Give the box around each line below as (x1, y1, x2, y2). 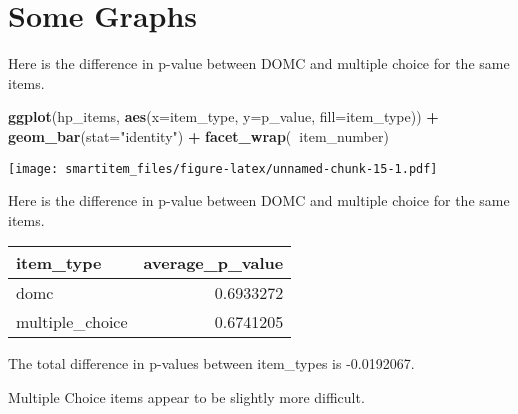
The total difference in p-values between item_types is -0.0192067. (8, 353, 415, 374)
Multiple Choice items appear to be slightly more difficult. (8, 386, 365, 407)
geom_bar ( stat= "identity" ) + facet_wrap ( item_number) (8, 125, 389, 146)
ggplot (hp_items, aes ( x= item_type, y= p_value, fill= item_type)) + (8, 106, 439, 127)
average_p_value (143, 251, 284, 275)
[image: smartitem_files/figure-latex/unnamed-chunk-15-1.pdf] (8, 161, 438, 176)
